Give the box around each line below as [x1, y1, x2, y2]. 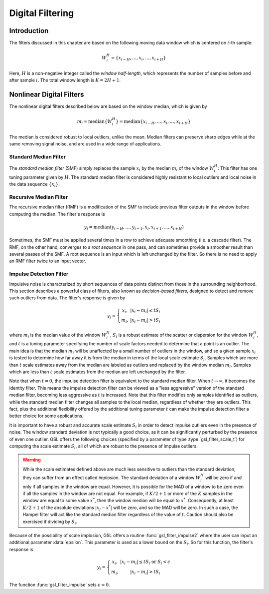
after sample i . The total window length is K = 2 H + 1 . [9, 77, 121, 83]
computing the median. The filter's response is [9, 211, 105, 217]
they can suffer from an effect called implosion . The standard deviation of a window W [22, 475, 201, 481]
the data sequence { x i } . [9, 181, 60, 188]
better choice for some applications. [9, 413, 84, 419]
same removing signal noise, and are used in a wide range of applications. [9, 140, 162, 147]
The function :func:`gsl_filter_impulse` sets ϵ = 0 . [9, 582, 110, 588]
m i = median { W [77, 118, 112, 125]
